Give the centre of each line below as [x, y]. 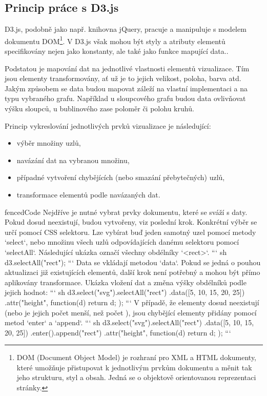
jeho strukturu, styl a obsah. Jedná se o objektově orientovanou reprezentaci [136, 377]
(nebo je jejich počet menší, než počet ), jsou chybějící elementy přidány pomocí [131, 312]
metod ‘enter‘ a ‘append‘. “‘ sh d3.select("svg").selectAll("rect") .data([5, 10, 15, [129, 322]
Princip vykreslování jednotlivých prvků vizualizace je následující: [108, 125]
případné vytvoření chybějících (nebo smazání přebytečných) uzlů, [121, 177]
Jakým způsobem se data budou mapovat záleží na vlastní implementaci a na [126, 88]
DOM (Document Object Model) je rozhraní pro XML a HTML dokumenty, [137, 357]
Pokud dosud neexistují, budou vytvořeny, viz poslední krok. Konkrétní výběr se [131, 222]
